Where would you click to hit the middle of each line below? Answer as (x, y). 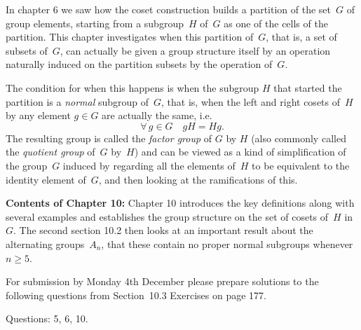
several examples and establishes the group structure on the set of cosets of (167, 216)
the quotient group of (50, 152)
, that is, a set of (301, 37)
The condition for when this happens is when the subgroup (132, 87)
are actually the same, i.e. (157, 115)
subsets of (27, 50)
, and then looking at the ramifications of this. (198, 179)
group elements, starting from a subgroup (95, 23)
